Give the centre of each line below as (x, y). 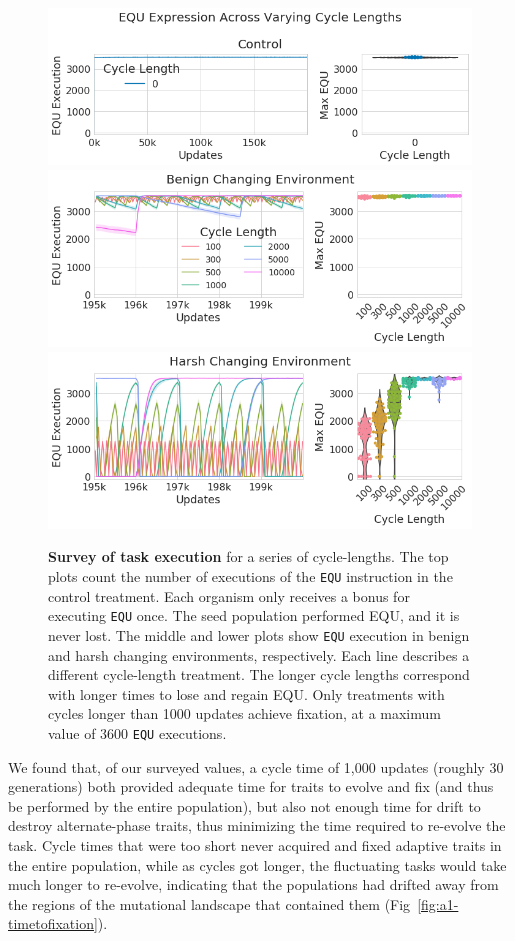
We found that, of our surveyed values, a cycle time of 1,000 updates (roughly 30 (256, 766)
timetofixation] (53, 923)
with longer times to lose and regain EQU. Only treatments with (246, 693)
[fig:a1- (438, 903)
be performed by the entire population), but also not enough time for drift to (244, 805)
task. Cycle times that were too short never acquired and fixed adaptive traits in (255, 844)
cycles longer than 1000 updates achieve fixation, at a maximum (244, 713)
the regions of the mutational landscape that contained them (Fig (209, 903)
